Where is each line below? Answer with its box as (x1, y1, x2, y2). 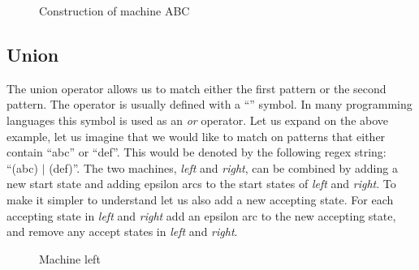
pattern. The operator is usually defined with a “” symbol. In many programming (6, 96, 413, 113)
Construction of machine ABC (39, 2, 190, 19)
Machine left (39, 250, 101, 267)
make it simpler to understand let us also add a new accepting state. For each (6, 191, 394, 208)
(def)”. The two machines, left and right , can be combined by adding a (49, 159, 398, 176)
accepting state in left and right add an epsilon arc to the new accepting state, (6, 207, 396, 224)
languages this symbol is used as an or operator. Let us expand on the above (6, 111, 389, 128)
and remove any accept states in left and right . (6, 223, 238, 240)
